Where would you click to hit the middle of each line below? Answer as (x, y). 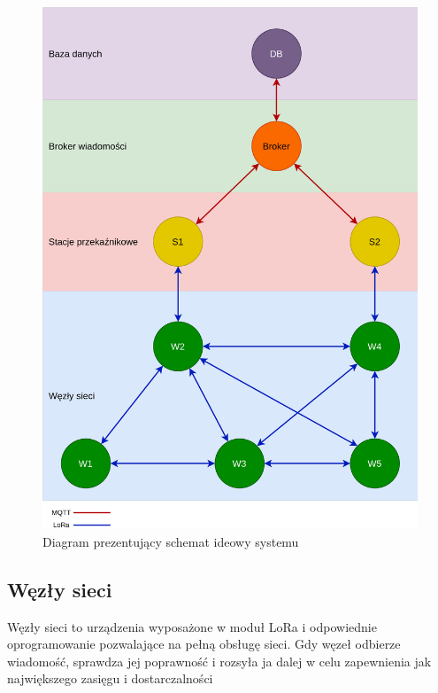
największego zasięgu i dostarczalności (110, 678)
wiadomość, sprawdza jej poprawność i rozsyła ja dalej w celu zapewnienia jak (219, 661)
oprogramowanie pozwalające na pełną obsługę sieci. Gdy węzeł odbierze (204, 644)
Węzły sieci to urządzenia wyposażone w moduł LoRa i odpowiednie (192, 626)
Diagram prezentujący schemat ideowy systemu (171, 541)
